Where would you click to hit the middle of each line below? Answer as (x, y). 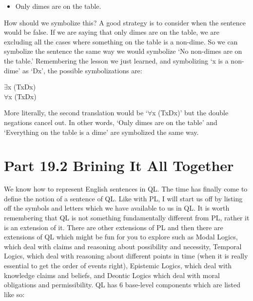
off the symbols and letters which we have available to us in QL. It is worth (117, 208)
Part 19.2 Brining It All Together (119, 165)
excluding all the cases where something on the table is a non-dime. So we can (121, 41)
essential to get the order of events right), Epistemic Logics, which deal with (118, 265)
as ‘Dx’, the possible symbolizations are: (82, 70)
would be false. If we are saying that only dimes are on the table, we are (112, 32)
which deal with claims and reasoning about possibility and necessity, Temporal (123, 246)
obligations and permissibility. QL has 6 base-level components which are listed (122, 285)
